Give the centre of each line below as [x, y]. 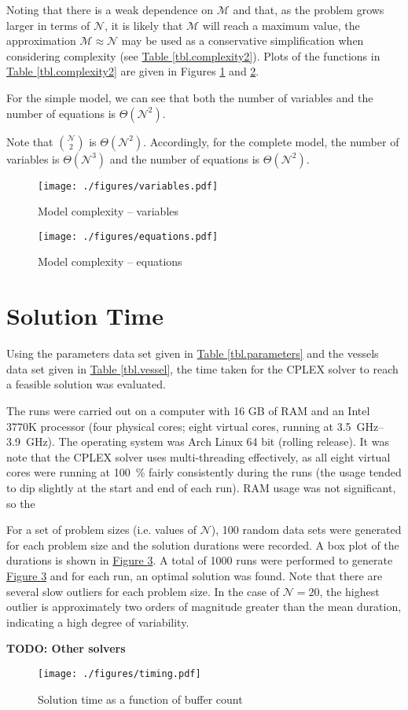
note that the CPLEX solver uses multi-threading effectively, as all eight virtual [198, 456]
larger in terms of [48, 25]
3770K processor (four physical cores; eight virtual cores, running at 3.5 [179, 426]
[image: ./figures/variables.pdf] [128, 186]
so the [21, 503]
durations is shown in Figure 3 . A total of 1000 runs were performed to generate [200, 560]
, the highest [349, 591]
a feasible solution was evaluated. [86, 384]
